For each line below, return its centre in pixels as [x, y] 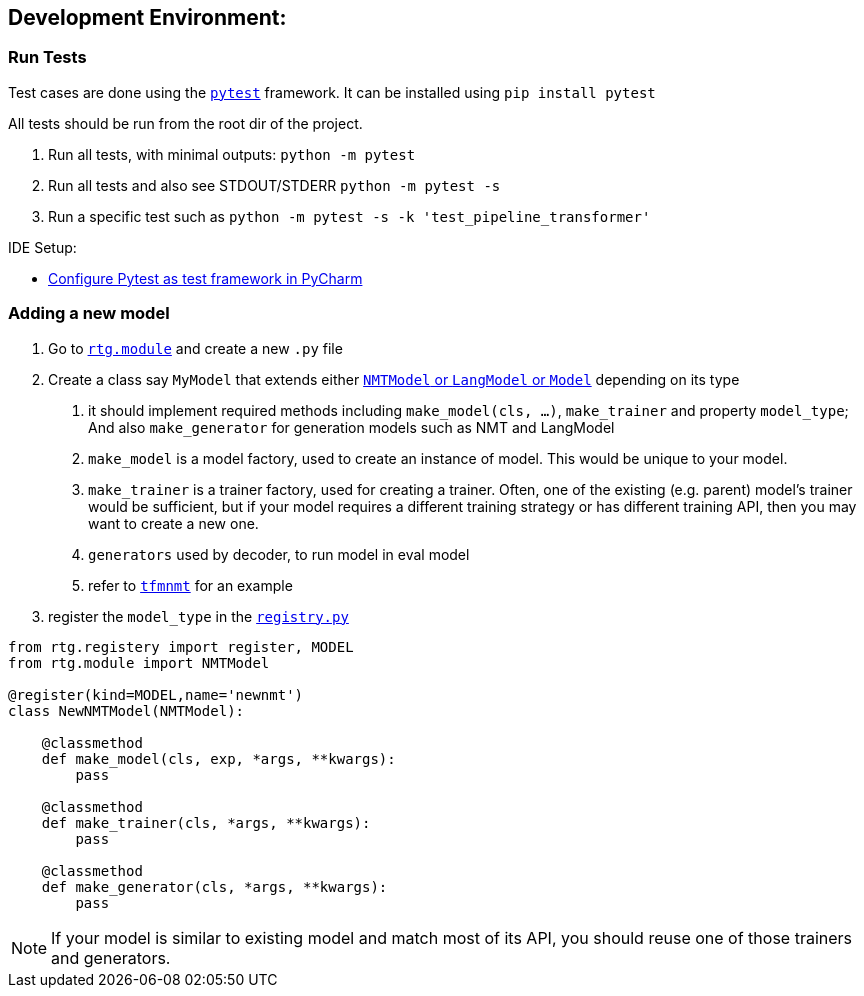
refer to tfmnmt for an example [190, 585]
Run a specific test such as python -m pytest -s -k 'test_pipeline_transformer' [349, 216]
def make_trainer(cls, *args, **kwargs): [206, 822]
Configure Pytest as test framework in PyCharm [205, 278]
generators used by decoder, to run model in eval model [279, 554]
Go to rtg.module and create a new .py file [195, 348]
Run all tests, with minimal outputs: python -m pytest [232, 154]
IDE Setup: [42, 247]
